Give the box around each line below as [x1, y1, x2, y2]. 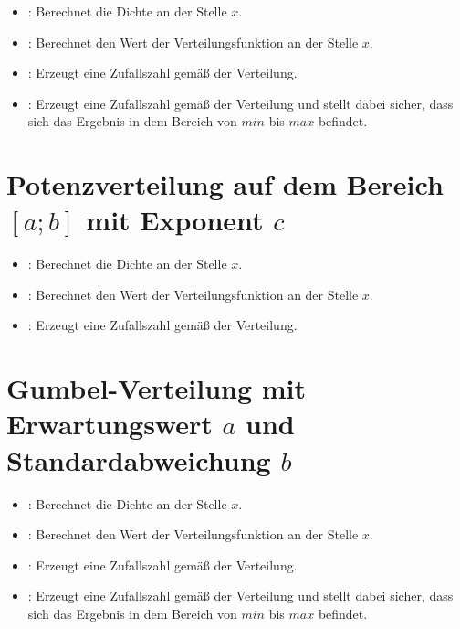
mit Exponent [86, 201, 264, 239]
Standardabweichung [6, 441, 271, 478]
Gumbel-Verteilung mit [6, 369, 307, 407]
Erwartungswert [6, 405, 213, 442]
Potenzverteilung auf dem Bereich [6, 165, 444, 203]
